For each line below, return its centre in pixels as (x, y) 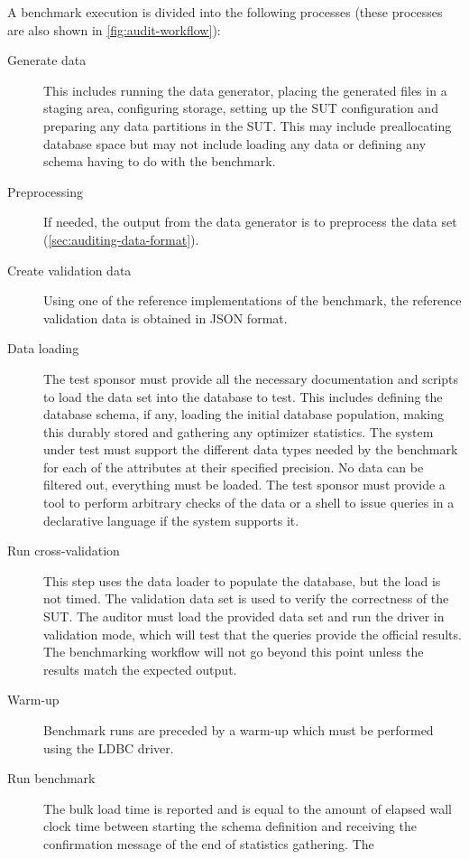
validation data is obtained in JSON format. (166, 317)
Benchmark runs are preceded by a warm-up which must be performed (239, 730)
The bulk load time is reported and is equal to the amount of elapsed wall (248, 808)
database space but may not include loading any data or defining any (235, 143)
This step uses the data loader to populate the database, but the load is (242, 580)
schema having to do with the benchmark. (160, 161)
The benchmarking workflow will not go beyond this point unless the (234, 652)
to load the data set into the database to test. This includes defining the (243, 396)
